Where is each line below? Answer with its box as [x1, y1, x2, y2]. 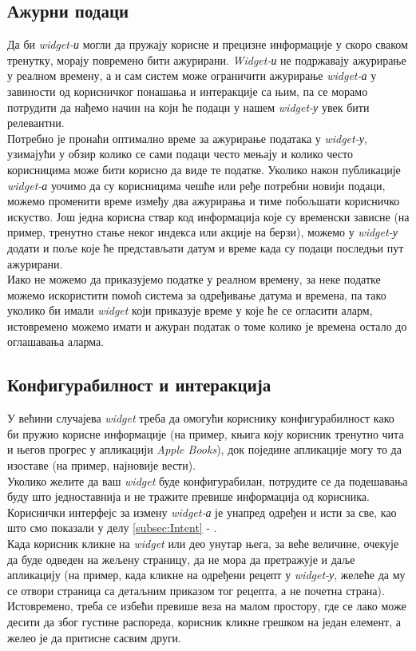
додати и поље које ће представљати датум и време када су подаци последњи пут [7, 239, 404, 256]
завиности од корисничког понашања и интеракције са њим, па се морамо [7, 82, 368, 99]
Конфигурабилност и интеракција [7, 372, 271, 397]
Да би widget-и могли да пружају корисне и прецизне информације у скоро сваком [7, 36, 408, 53]
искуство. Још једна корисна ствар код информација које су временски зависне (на [7, 208, 410, 224]
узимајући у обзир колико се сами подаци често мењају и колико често [7, 145, 354, 162]
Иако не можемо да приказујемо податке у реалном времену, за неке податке [7, 271, 381, 288]
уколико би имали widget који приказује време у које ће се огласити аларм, [7, 302, 373, 319]
